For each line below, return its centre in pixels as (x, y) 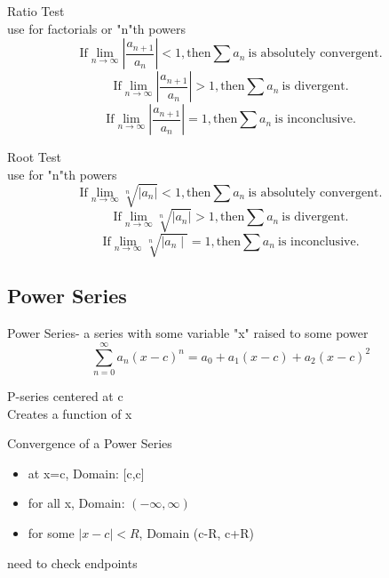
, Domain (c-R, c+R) (196, 532)
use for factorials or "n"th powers (97, 28)
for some (51, 532)
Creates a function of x (70, 413)
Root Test (34, 157)
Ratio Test (36, 11)
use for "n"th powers (62, 174)
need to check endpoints (72, 562)
